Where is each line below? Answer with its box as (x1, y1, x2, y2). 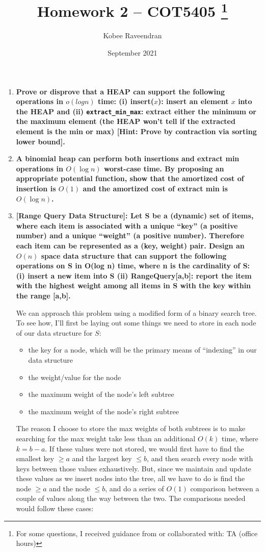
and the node (49, 483, 90, 493)
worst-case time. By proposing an (103, 163, 224, 173)
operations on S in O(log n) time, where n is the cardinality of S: (16, 260, 250, 271)
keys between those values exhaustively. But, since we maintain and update (16, 463, 251, 473)
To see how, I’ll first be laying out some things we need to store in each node (16, 317, 256, 328)
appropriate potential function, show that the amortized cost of (16, 173, 244, 184)
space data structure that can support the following (41, 250, 227, 261)
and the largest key (72, 453, 132, 464)
